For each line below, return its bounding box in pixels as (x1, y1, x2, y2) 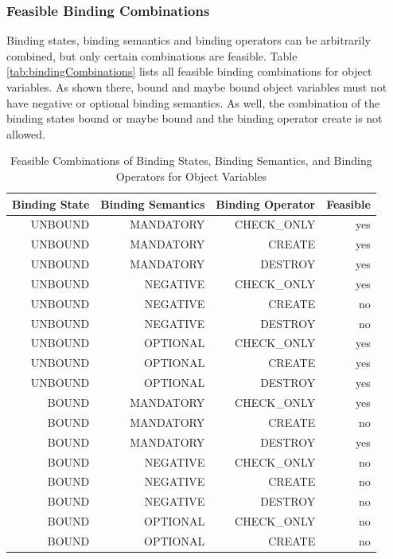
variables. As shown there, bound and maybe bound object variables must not (6, 79, 387, 95)
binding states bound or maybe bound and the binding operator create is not (6, 110, 383, 127)
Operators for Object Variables (115, 167, 267, 184)
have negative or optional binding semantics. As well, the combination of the (6, 94, 380, 111)
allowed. (6, 125, 45, 142)
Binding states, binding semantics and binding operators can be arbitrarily (6, 32, 371, 49)
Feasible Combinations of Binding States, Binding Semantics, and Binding (10, 152, 372, 169)
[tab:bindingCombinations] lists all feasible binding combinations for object (6, 63, 372, 80)
